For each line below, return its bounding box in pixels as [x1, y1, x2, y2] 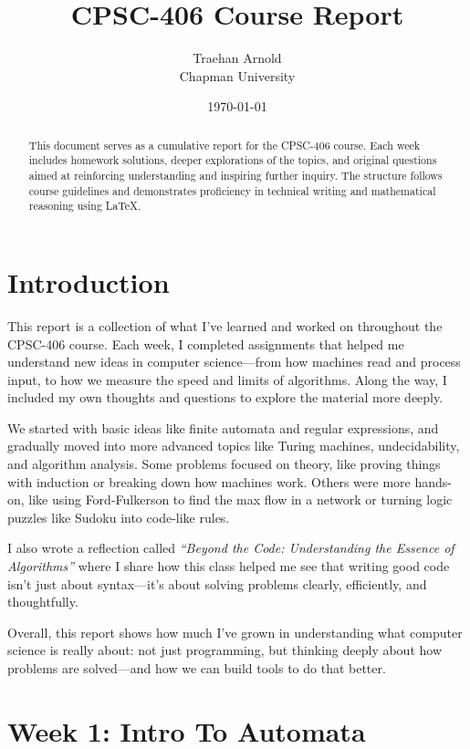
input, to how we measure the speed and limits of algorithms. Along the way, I [7, 369, 447, 389]
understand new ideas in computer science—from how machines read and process [7, 352, 461, 371]
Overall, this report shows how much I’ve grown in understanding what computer [7, 622, 463, 641]
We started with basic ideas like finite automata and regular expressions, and [7, 418, 439, 437]
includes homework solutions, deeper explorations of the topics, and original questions [28, 152, 437, 168]
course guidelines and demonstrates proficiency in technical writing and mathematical [28, 182, 436, 198]
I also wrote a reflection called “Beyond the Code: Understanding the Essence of [7, 538, 454, 557]
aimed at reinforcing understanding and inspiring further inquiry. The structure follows [28, 168, 443, 183]
